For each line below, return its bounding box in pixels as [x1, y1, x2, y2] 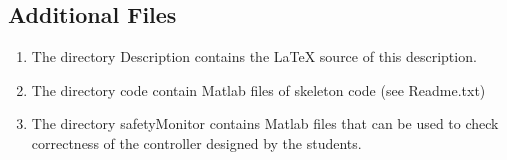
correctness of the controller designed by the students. [31, 132, 362, 153]
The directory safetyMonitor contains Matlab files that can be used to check [31, 113, 499, 134]
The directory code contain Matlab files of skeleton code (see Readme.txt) [31, 79, 486, 100]
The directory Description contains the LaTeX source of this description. [31, 46, 477, 67]
